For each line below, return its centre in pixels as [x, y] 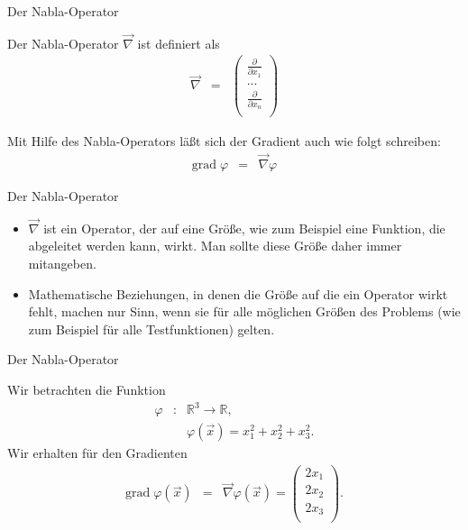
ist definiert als [179, 43]
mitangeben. [62, 263]
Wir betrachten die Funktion [87, 389]
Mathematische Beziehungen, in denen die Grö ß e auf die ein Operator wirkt [238, 293]
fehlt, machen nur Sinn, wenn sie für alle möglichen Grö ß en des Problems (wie [244, 311]
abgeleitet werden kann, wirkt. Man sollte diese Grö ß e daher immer [215, 246]
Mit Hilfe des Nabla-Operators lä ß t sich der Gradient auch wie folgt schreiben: [224, 141]
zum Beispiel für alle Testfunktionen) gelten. [151, 329]
